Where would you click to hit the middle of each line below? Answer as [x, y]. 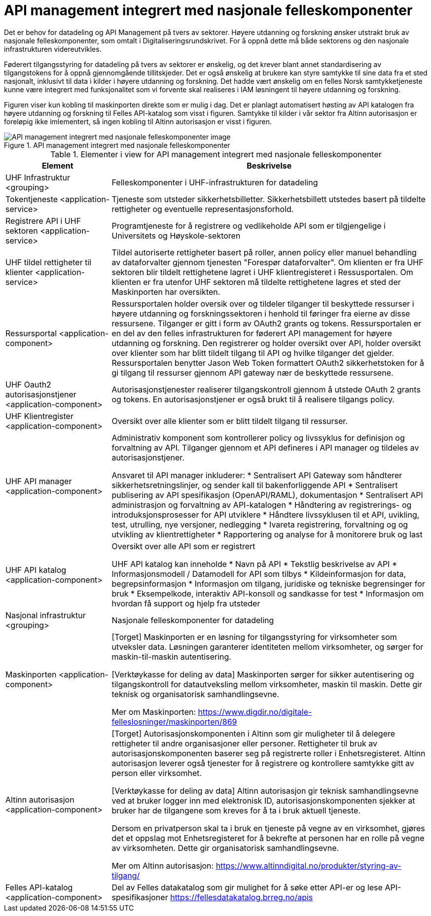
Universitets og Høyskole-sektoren [176, 235]
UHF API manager [39, 481]
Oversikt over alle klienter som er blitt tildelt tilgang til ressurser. [230, 421]
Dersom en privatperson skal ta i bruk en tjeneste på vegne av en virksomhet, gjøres [268, 828]
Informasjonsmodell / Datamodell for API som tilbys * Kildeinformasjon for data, [259, 574]
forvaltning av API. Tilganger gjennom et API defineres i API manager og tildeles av [265, 447]
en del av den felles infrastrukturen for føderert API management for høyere [252, 333]
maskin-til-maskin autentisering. [171, 656]
